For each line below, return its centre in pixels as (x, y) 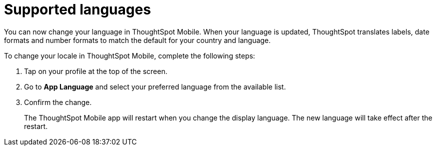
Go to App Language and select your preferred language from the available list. (155, 86)
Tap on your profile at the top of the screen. (96, 71)
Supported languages (77, 9)
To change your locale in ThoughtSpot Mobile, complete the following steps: (130, 55)
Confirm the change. (58, 102)
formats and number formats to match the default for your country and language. (137, 40)
